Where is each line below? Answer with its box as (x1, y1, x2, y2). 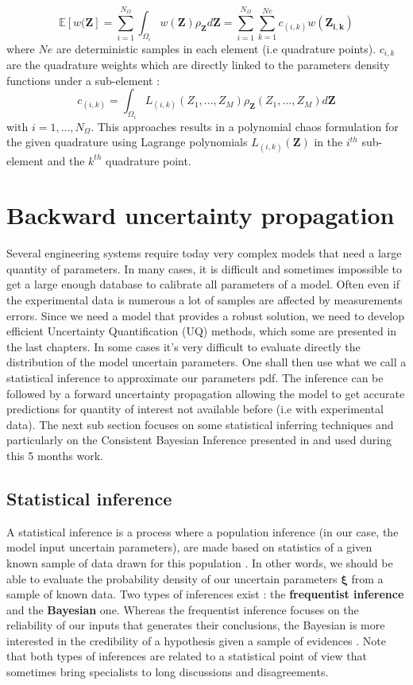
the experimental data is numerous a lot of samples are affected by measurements (6, 292, 403, 308)
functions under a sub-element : (6, 72, 160, 88)
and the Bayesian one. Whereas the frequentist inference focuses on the (6, 601, 359, 617)
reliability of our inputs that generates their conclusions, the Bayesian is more (6, 617, 385, 633)
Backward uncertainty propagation (6, 199, 395, 231)
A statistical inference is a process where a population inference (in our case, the (6, 523, 399, 540)
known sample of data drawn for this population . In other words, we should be (6, 554, 393, 571)
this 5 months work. (6, 447, 103, 463)
